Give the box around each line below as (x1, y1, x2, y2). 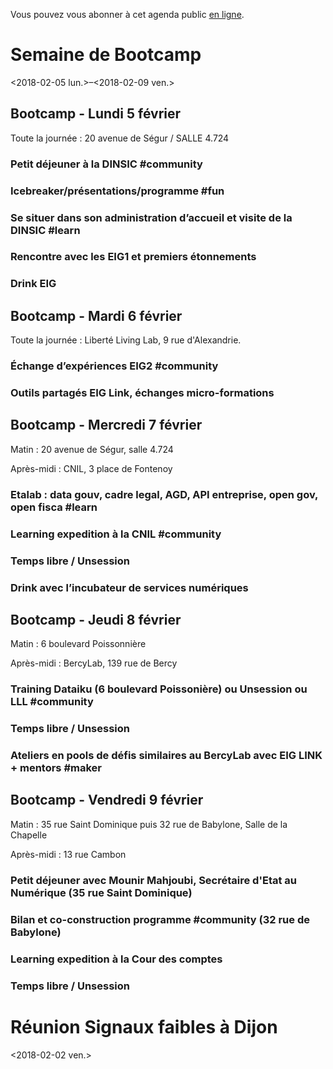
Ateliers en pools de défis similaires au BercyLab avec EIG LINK (10, 749, 323, 763)
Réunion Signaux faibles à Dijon (10, 1015, 278, 1038)
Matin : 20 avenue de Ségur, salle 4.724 (10, 443, 174, 455)
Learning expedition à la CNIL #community (10, 527, 222, 541)
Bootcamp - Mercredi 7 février (10, 417, 203, 434)
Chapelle (10, 829, 48, 841)
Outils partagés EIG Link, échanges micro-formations (10, 386, 275, 400)
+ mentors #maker (10, 761, 102, 775)
